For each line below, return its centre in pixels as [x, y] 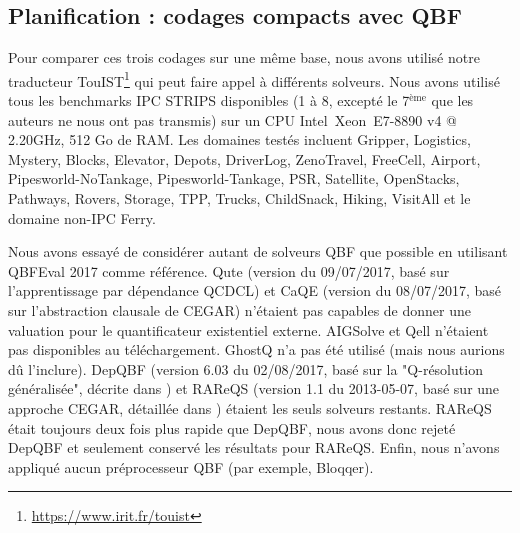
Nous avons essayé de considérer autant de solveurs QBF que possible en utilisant [258, 251]
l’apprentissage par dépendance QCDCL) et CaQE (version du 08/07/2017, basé [254, 290]
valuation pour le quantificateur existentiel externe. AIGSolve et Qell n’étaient [248, 329]
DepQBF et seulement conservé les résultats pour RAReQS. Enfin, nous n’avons [254, 447]
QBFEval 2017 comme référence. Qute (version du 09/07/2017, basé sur [229, 270]
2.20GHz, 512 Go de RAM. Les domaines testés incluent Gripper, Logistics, [239, 139]
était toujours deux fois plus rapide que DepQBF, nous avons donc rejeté [232, 427]
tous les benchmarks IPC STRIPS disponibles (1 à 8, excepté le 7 [209, 100]
